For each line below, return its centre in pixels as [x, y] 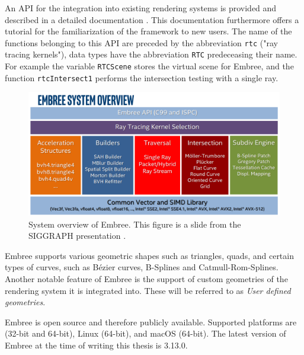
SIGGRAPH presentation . [77, 236]
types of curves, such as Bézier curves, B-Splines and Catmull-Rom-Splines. [142, 267]
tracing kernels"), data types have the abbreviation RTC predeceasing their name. [151, 54]
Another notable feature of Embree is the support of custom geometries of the [146, 279]
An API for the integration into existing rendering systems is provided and [141, 8]
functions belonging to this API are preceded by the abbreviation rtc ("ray [141, 42]
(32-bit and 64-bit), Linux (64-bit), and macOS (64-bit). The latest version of [145, 333]
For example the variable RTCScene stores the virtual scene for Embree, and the [149, 66]
